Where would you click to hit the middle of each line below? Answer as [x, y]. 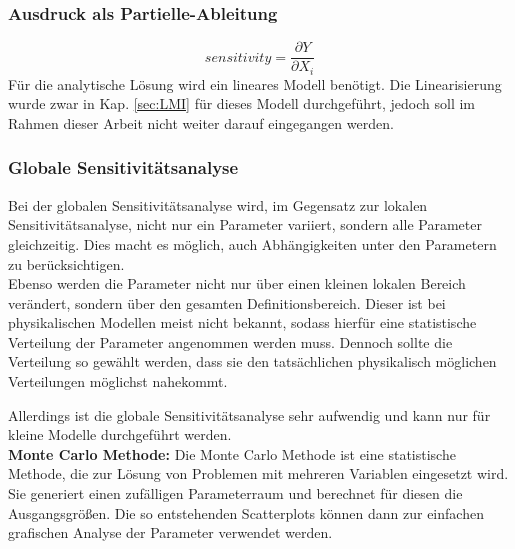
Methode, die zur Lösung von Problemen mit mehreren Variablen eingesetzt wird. [258, 473]
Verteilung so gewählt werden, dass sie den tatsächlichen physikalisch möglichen [252, 361]
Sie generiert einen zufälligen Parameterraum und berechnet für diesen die [235, 493]
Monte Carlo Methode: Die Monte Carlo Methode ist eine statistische [232, 453]
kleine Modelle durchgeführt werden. [120, 434]
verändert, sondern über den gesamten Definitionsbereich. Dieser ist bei [227, 302]
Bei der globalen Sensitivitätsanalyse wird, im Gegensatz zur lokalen [218, 204]
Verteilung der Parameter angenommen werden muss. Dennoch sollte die [230, 341]
